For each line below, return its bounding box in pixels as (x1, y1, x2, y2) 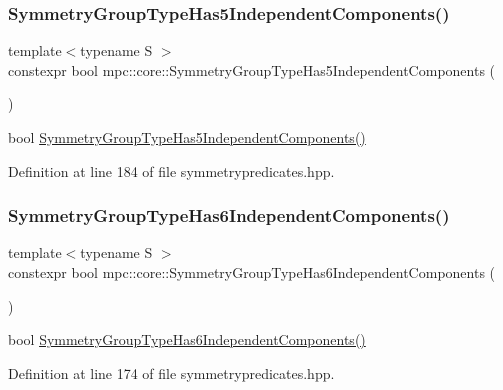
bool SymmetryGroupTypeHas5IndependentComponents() (8, 127, 366, 147)
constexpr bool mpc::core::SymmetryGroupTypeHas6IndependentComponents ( (8, 262, 496, 282)
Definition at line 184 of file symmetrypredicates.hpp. (8, 160, 335, 181)
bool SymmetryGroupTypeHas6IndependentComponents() (8, 329, 366, 350)
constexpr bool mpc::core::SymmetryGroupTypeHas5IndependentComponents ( (8, 59, 496, 80)
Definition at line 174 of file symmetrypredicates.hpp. (8, 362, 335, 383)
